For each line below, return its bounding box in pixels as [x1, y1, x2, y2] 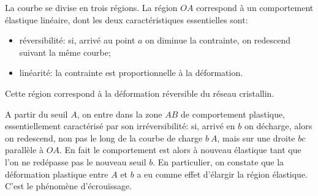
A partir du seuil [5, 107, 68, 120]
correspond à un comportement [196, 1, 314, 13]
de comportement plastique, [181, 107, 286, 120]
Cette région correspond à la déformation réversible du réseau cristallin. [5, 86, 274, 99]
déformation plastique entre [5, 167, 108, 180]
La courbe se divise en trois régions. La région [5, 1, 178, 13]
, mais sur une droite [217, 131, 295, 144]
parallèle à [5, 143, 44, 156]
